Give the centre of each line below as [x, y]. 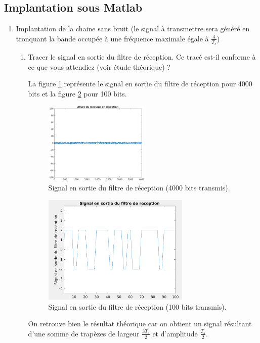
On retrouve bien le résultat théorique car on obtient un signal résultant [140, 324]
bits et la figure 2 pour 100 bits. [77, 93]
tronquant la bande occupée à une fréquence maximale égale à [112, 38]
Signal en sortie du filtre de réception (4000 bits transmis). [139, 187]
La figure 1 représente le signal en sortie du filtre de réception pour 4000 [140, 84]
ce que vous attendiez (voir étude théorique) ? [99, 66]
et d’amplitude [175, 333]
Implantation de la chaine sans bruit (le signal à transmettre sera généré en [133, 29]
